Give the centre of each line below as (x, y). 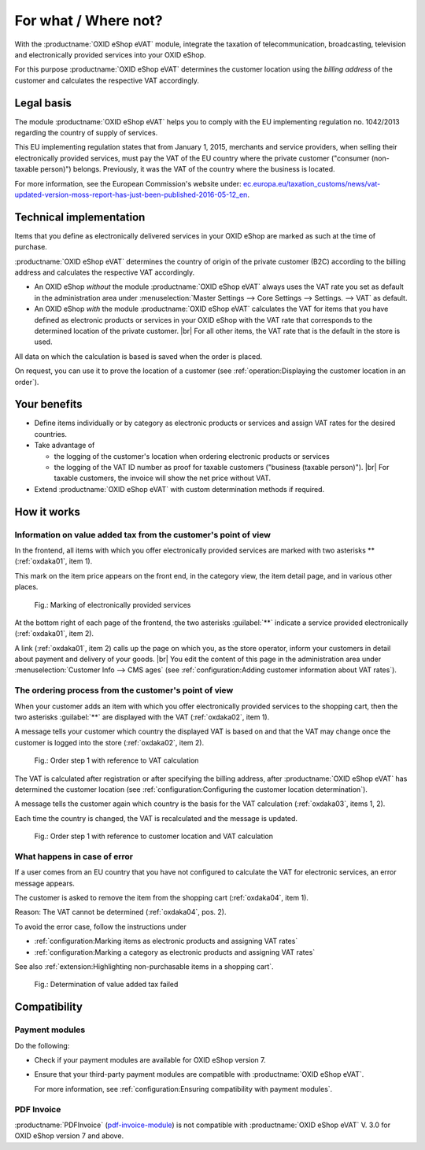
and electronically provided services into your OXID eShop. (110, 54)
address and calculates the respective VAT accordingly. (105, 272)
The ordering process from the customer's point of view (124, 690)
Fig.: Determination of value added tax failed (106, 985)
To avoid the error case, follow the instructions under (100, 926)
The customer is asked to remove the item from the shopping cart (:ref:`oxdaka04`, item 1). (161, 898)
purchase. (31, 247)
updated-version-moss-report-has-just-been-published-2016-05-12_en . (132, 194)
